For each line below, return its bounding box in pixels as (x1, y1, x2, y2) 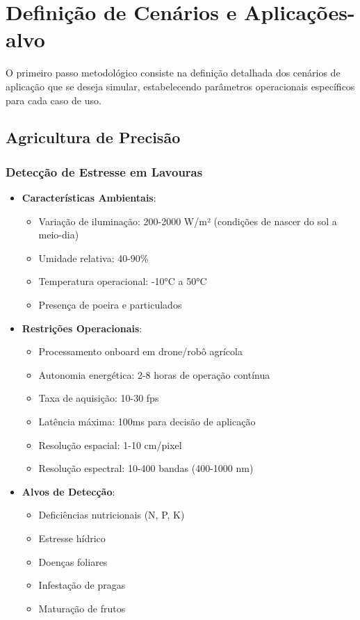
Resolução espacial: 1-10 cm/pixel (38, 437, 182, 452)
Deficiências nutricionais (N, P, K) (38, 507, 185, 522)
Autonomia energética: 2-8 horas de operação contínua (38, 367, 270, 382)
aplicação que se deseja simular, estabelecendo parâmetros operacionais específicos (6, 79, 355, 93)
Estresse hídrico (38, 531, 106, 545)
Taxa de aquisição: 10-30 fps (38, 391, 159, 405)
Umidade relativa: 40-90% (38, 250, 149, 265)
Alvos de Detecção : (22, 484, 115, 498)
